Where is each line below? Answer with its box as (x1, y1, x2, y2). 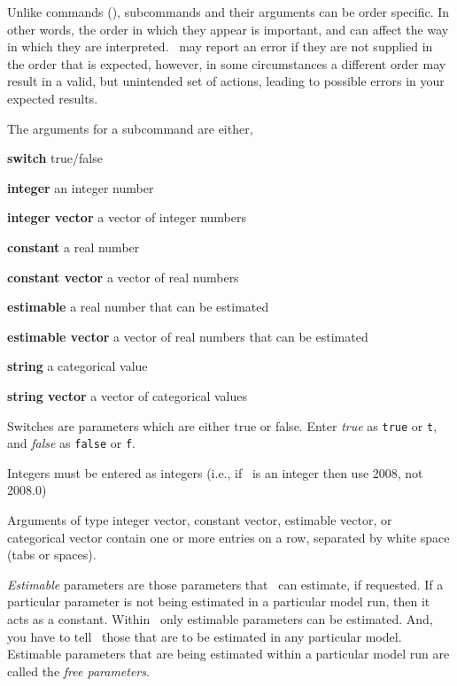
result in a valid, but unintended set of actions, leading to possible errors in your (7, 72, 445, 90)
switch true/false (7, 149, 103, 167)
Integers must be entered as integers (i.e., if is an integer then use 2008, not (7, 463, 423, 482)
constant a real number (7, 237, 140, 256)
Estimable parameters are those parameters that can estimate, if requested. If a (7, 574, 444, 593)
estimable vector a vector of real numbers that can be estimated (7, 327, 368, 345)
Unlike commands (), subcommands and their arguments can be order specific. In (7, 3, 450, 20)
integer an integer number (7, 178, 154, 197)
